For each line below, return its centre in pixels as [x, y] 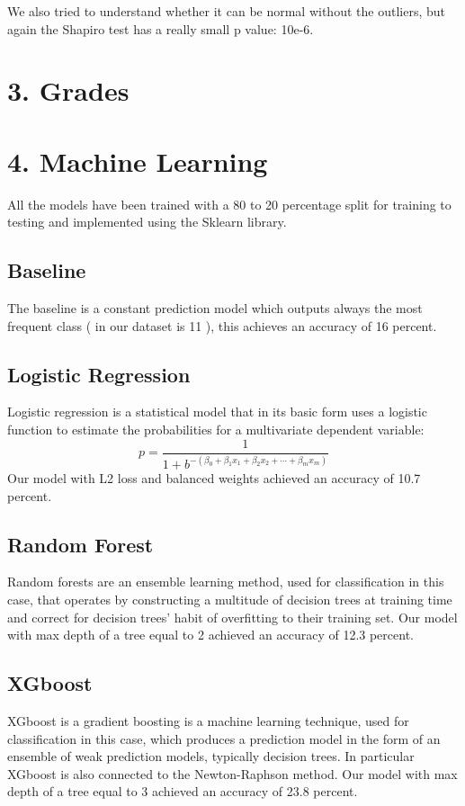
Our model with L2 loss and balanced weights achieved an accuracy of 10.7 [214, 478]
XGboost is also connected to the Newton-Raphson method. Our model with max [232, 773]
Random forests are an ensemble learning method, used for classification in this [226, 582]
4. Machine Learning [138, 161]
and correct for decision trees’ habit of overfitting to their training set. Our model [232, 617]
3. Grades [68, 90]
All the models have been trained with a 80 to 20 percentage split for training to [229, 204]
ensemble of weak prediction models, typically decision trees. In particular [211, 756]
